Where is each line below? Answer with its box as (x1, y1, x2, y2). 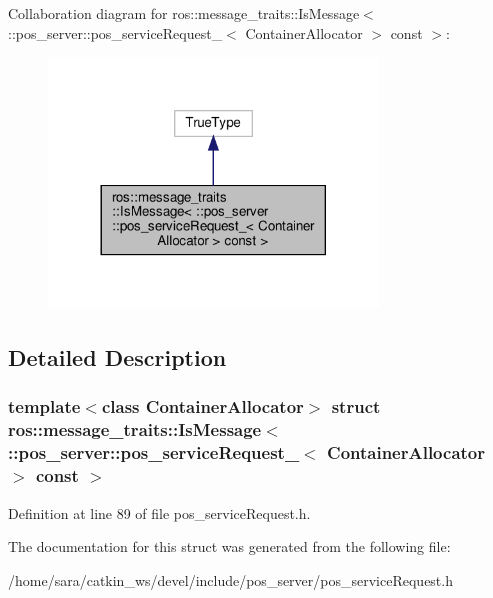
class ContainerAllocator (101, 394, 304, 419)
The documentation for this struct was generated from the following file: (8, 536, 451, 557)
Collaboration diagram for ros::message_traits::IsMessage (8, 3, 360, 23)
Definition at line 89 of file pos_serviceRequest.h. (8, 502, 311, 523)
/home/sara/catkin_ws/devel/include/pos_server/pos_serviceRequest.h (8, 569, 453, 590)
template (8, 394, 81, 419)
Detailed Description (8, 342, 227, 373)
